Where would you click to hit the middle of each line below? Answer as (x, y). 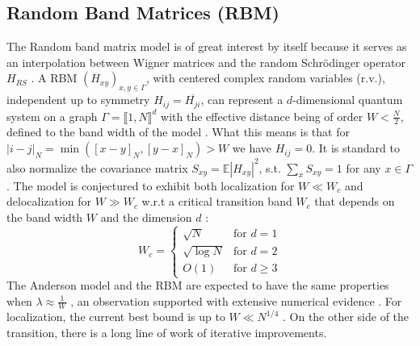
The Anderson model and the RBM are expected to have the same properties (198, 285)
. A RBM (54, 78)
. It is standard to (356, 148)
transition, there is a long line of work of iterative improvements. (167, 333)
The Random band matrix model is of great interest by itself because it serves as (207, 46)
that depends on (355, 201)
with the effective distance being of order (262, 116)
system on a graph (52, 116)
